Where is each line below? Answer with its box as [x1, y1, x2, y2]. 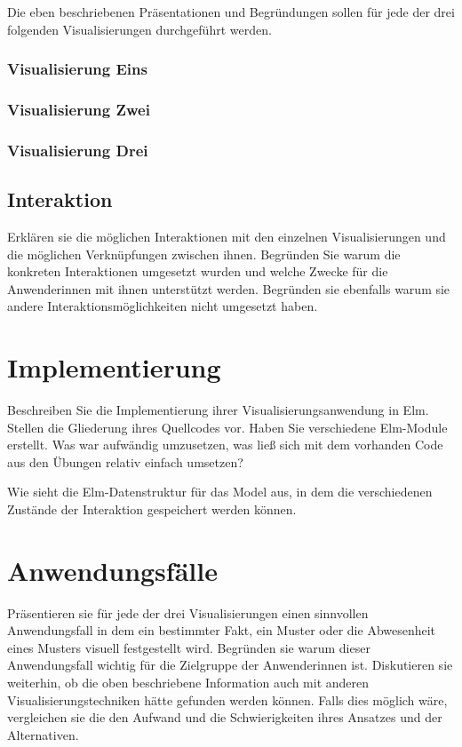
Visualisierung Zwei [7, 98, 150, 120]
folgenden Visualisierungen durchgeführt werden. [7, 20, 272, 38]
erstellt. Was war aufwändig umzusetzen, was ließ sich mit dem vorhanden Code [7, 435, 443, 454]
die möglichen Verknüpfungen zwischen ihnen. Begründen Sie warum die [7, 244, 401, 263]
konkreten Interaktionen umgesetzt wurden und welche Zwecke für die [7, 262, 388, 281]
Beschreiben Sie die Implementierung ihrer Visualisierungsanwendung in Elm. [7, 401, 429, 419]
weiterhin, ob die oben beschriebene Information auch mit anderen [7, 673, 370, 692]
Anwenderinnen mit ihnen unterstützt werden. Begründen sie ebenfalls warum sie [7, 279, 450, 298]
